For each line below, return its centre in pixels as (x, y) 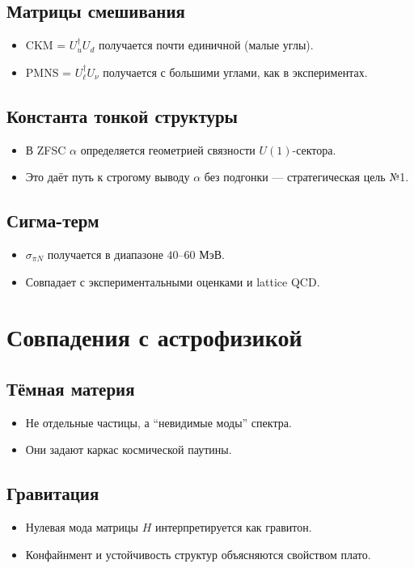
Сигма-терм (53, 220)
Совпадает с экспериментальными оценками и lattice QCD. (173, 281)
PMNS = (49, 72)
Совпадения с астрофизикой (154, 337)
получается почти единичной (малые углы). (206, 45)
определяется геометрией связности (168, 149)
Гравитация (53, 493)
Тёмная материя (71, 388)
